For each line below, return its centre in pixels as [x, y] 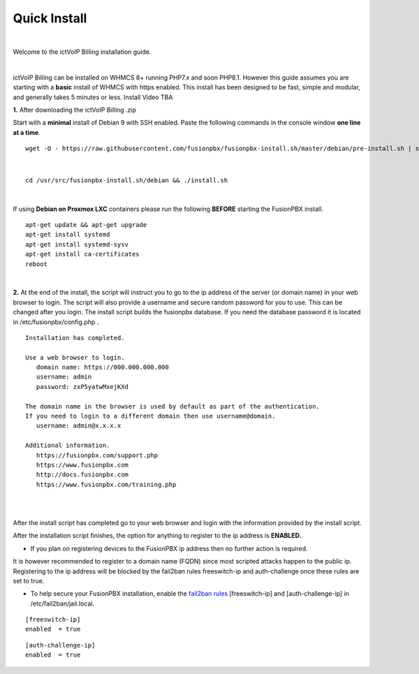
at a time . [27, 132]
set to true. [29, 580]
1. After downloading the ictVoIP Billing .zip [74, 110]
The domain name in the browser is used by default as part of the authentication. [173, 406]
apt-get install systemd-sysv [77, 244]
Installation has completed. [75, 338]
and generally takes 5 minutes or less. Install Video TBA [93, 97]
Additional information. [68, 446]
